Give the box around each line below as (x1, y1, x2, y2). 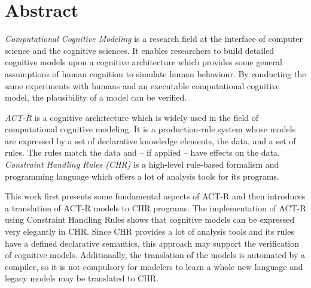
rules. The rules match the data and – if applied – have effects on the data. (5, 146, 280, 159)
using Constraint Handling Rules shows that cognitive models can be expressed (5, 213, 295, 226)
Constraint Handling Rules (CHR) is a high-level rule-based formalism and (5, 158, 279, 171)
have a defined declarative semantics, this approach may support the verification (5, 237, 300, 249)
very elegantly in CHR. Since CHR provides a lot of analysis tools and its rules (5, 225, 294, 238)
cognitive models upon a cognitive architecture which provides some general (5, 56, 282, 68)
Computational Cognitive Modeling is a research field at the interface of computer (5, 32, 303, 45)
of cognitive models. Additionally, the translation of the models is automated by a (5, 248, 306, 261)
